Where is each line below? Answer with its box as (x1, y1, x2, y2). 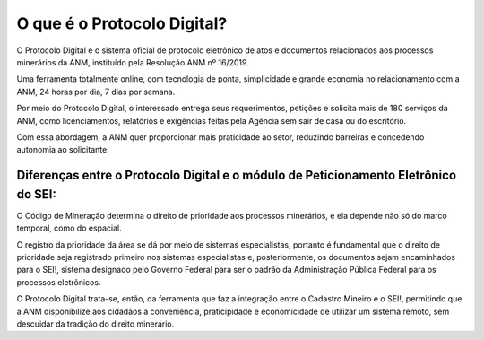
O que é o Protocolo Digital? (16, 13, 228, 33)
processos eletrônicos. (16, 276, 101, 287)
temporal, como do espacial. (16, 222, 123, 233)
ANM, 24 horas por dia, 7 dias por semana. (16, 86, 176, 97)
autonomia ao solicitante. (16, 144, 109, 155)
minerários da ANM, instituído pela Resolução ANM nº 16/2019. (16, 57, 250, 67)
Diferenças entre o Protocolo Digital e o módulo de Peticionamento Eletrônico (16, 168, 457, 183)
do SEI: (16, 187, 57, 202)
